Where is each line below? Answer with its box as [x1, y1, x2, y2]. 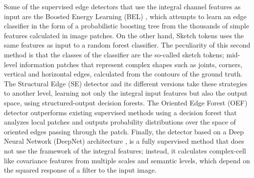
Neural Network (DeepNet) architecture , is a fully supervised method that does [4, 136, 244, 146]
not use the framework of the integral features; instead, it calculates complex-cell [4, 145, 246, 155]
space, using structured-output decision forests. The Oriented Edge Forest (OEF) [4, 97, 248, 107]
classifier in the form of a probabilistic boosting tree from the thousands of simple [4, 21, 249, 31]
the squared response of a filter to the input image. [4, 165, 157, 175]
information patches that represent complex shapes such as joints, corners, [19, 59, 242, 69]
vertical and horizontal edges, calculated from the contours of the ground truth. [4, 69, 243, 79]
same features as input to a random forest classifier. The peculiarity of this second [4, 40, 251, 50]
